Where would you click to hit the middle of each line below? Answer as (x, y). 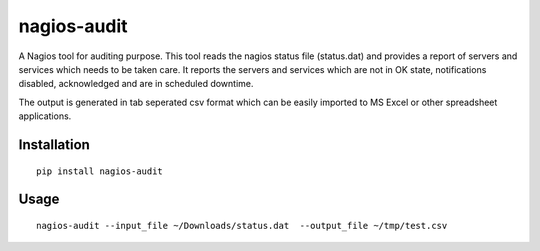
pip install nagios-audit (100, 171)
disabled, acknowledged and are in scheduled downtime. (136, 84)
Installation (54, 144)
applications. (45, 116)
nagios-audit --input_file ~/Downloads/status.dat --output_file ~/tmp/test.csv (242, 225)
